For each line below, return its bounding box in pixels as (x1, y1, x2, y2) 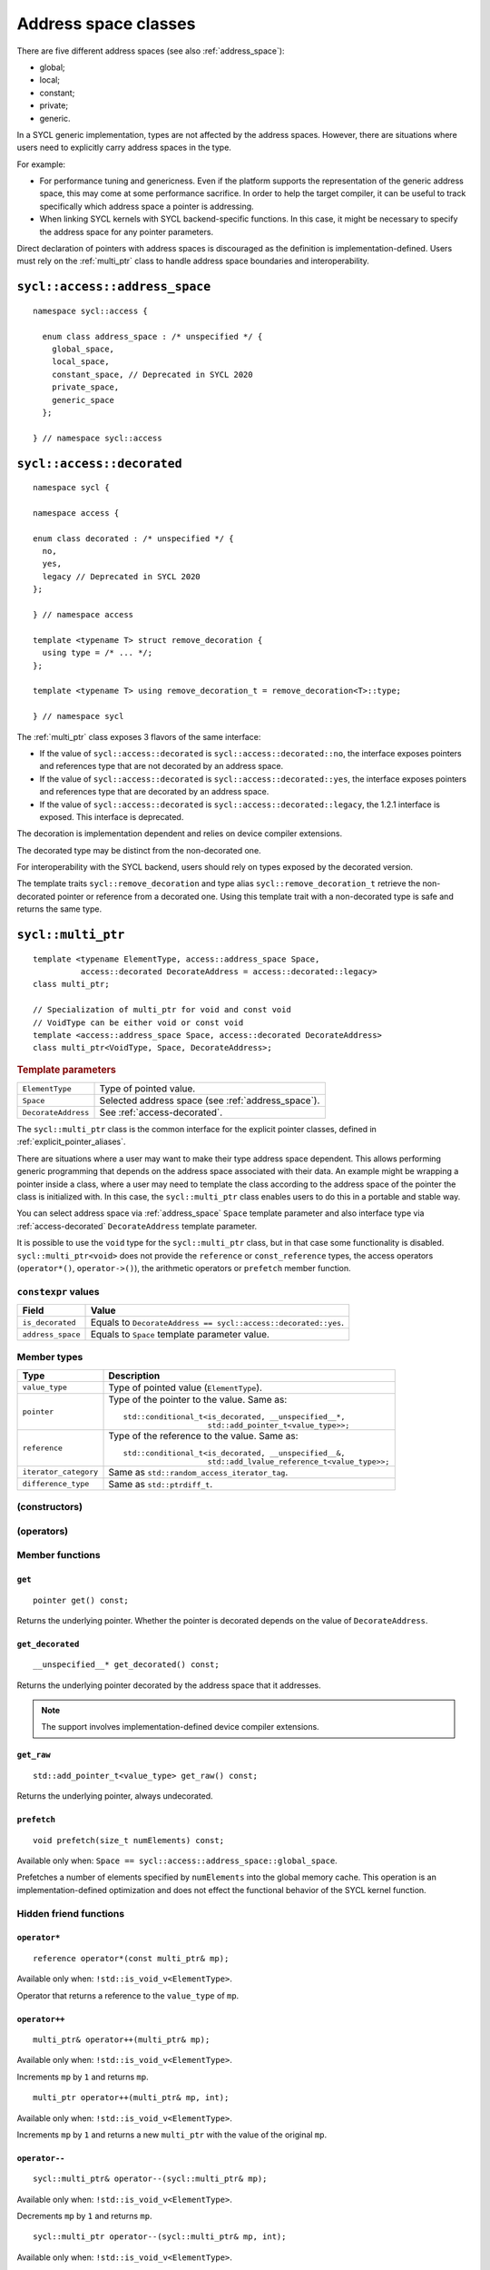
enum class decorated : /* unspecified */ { (33, 533, 235, 544)
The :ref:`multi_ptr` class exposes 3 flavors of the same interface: (16, 731, 261, 742)
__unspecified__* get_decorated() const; (33, 1660, 220, 1670)
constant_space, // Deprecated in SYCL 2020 (51, 369, 253, 380)
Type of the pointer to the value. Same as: (108, 1393, 288, 1406)
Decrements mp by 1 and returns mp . (16, 2211, 152, 2222)
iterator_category (22, 1467, 99, 1477)
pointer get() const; (33, 1594, 129, 1605)
